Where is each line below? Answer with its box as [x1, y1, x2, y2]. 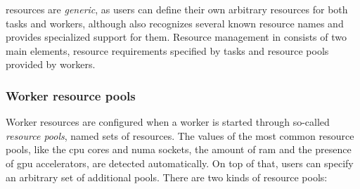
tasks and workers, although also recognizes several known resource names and [6, 15, 344, 30]
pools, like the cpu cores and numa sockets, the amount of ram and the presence [6, 142, 352, 157]
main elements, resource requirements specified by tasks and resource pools [6, 43, 329, 58]
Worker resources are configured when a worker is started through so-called [6, 115, 330, 129]
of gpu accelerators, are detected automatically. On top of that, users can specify [6, 155, 354, 170]
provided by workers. [6, 57, 96, 72]
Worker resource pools [6, 86, 136, 104]
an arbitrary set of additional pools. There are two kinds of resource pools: [6, 169, 328, 184]
